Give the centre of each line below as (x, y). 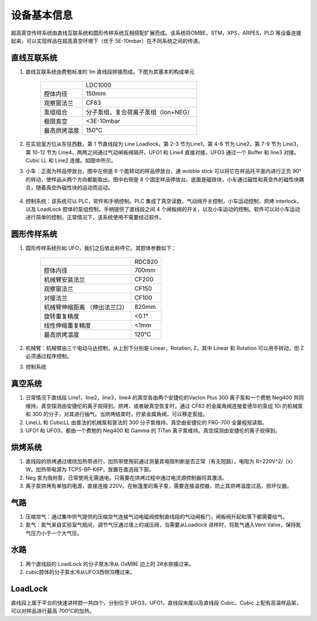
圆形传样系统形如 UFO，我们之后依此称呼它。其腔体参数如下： (101, 248)
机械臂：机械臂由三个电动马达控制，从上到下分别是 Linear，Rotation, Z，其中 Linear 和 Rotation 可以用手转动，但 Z (165, 348)
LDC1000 (99, 85)
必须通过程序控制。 (49, 356)
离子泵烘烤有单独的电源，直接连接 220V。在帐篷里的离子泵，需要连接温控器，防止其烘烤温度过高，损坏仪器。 (159, 486)
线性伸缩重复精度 (67, 325)
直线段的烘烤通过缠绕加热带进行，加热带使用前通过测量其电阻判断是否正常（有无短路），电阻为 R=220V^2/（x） (161, 461)
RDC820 (146, 262)
